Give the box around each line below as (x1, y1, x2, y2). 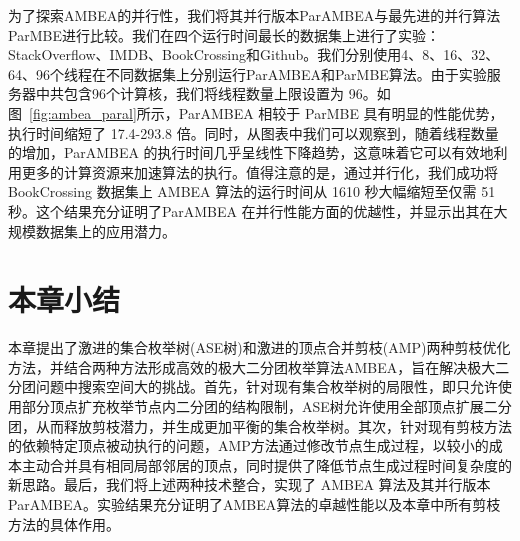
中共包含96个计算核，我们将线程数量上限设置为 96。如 (35, 83, 391, 104)
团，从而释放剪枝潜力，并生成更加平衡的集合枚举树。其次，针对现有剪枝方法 (8, 415, 512, 436)
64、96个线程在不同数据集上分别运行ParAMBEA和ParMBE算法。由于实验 (8, 63, 487, 84)
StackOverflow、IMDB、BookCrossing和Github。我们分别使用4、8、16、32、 (8, 44, 500, 65)
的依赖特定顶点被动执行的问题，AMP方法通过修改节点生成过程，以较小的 (8, 435, 489, 456)
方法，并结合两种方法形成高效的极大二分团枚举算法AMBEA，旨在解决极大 (8, 356, 496, 377)
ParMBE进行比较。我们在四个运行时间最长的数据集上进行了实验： (8, 24, 440, 45)
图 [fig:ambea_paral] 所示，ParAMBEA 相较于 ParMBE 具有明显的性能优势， (8, 102, 504, 123)
